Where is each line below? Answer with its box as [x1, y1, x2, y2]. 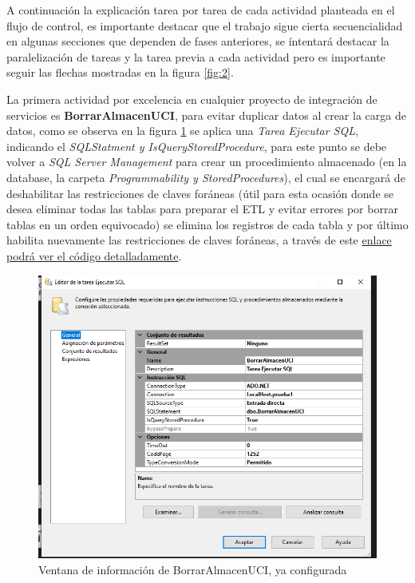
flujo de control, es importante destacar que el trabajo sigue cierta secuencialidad [6, 17, 403, 34]
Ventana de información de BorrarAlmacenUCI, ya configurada [38, 561, 347, 578]
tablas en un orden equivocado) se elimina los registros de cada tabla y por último [6, 216, 409, 232]
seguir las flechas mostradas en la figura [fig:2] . [6, 64, 234, 81]
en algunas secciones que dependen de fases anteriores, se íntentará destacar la [6, 33, 389, 50]
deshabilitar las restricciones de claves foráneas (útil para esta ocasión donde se [6, 184, 394, 201]
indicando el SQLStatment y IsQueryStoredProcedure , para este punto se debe [6, 137, 387, 154]
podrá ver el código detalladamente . [6, 247, 182, 264]
